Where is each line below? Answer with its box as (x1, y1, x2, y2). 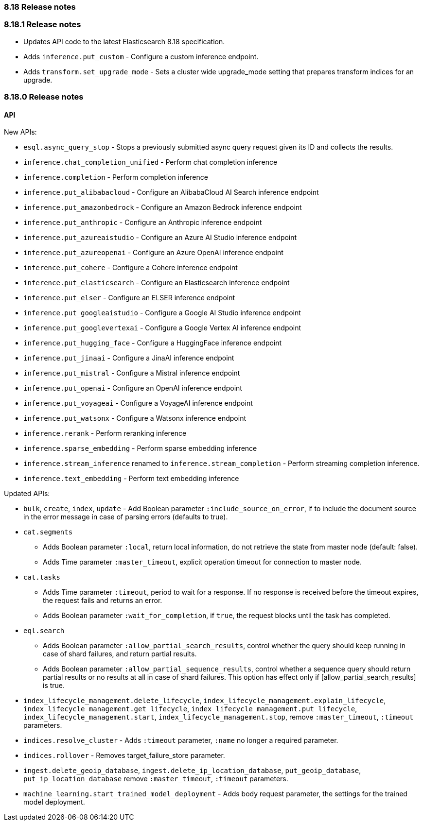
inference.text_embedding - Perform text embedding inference (23, 474, 239, 483)
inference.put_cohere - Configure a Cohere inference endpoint (23, 263, 238, 272)
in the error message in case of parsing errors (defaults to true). (23, 513, 228, 521)
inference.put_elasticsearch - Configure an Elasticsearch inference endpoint (23, 278, 290, 287)
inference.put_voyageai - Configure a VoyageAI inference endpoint (23, 399, 253, 408)
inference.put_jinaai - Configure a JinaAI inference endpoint (23, 354, 234, 362)
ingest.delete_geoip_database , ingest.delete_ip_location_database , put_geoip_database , (23, 766, 361, 775)
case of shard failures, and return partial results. (43, 650, 197, 658)
